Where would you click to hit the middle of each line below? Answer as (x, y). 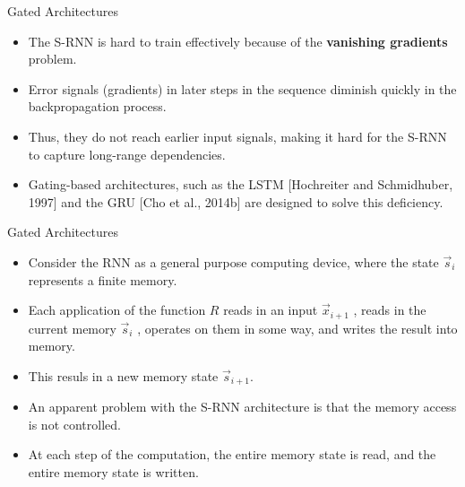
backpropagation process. (97, 106)
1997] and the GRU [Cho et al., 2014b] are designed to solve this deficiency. (236, 201)
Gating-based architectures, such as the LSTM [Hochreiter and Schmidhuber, (241, 184)
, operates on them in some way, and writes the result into (297, 328)
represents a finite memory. (103, 279)
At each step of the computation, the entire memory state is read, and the (232, 454)
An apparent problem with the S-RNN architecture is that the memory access (242, 407)
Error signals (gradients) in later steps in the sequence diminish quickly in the (242, 88)
